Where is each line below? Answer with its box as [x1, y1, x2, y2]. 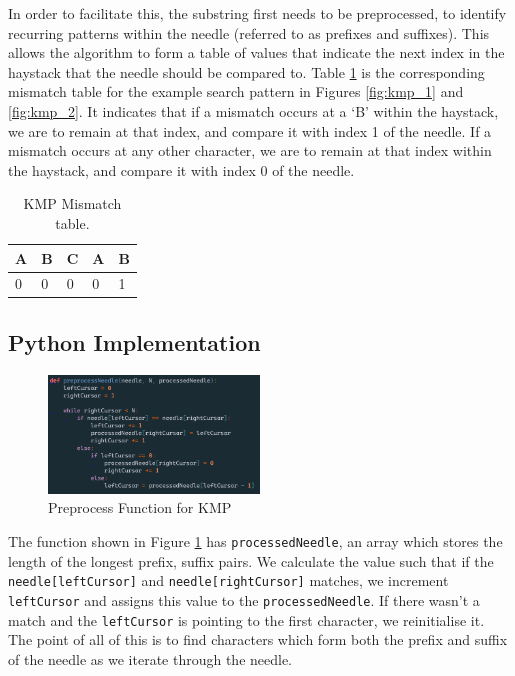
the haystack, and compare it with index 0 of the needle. [8, 159, 355, 180]
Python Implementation [8, 326, 261, 357]
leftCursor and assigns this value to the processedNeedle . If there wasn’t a [8, 589, 480, 610]
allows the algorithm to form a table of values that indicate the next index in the [8, 42, 505, 63]
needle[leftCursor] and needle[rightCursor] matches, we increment [8, 570, 449, 591]
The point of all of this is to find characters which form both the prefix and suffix [8, 629, 508, 650]
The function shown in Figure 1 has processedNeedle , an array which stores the [8, 531, 503, 551]
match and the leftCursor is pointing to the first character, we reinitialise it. [8, 609, 485, 630]
